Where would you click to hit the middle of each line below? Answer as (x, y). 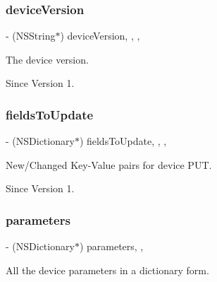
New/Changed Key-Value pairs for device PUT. (109, 164)
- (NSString (31, 36)
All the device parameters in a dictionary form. (107, 270)
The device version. (47, 59)
